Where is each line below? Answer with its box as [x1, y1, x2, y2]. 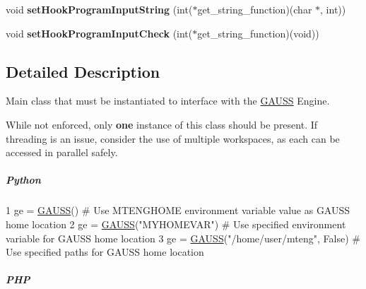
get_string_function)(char [197, 2, 312, 16]
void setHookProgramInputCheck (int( [6, 25, 193, 40]
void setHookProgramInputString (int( [6, 2, 193, 16]
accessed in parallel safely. [6, 145, 118, 160]
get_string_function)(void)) [197, 25, 319, 40]
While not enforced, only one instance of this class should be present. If [6, 117, 318, 131]
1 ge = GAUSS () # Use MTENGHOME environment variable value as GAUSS [6, 203, 350, 218]
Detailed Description [6, 60, 160, 82]
